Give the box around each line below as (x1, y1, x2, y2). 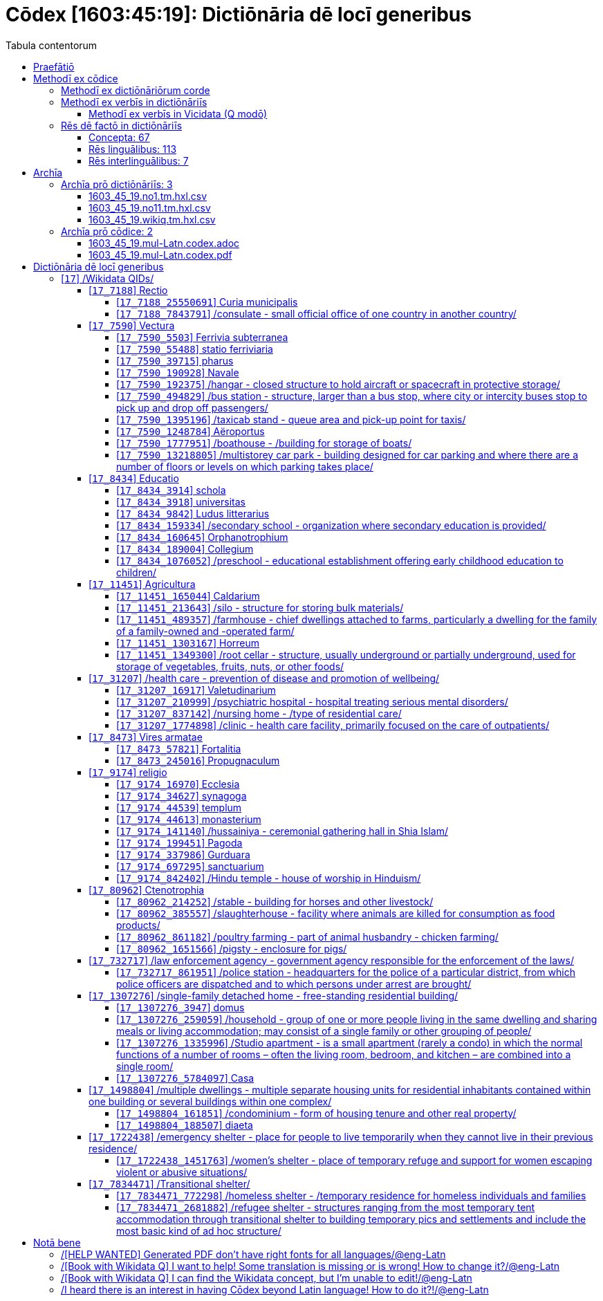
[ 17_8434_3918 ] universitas (116, 495, 245, 508)
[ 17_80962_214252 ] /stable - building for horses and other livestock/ (116, 895, 434, 907)
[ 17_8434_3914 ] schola (116, 483, 226, 496)
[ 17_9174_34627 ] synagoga (116, 789, 247, 802)
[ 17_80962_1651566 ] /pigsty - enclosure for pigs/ (116, 942, 347, 954)
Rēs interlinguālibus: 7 (89, 154, 189, 167)
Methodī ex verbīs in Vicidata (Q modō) (89, 107, 268, 120)
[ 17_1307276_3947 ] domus (116, 1001, 245, 1013)
